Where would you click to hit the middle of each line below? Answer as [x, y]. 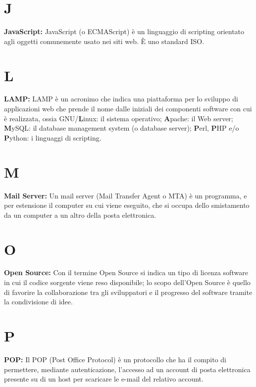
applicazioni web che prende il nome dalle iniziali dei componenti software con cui [128, 109]
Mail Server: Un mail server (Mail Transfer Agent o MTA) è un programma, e [126, 195]
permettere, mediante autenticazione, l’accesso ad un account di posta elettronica [127, 369]
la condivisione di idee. [38, 302]
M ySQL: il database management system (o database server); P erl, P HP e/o [122, 128]
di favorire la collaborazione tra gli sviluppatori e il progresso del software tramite [128, 292]
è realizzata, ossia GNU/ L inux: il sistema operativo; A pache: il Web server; [119, 118]
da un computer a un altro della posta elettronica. [80, 215]
